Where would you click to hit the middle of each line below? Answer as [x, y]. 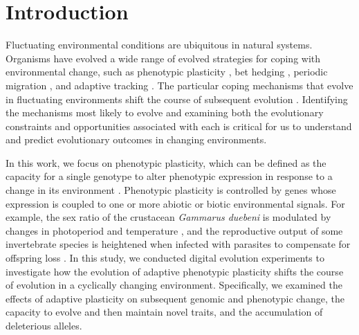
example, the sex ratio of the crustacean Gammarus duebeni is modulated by [168, 217]
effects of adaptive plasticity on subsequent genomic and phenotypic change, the [175, 298]
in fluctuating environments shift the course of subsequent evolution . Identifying [177, 99]
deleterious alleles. [44, 325]
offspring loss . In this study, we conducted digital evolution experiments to [165, 258]
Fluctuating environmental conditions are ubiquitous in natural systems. [159, 45]
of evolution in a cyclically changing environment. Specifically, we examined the [174, 285]
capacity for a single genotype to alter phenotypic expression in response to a [169, 176]
